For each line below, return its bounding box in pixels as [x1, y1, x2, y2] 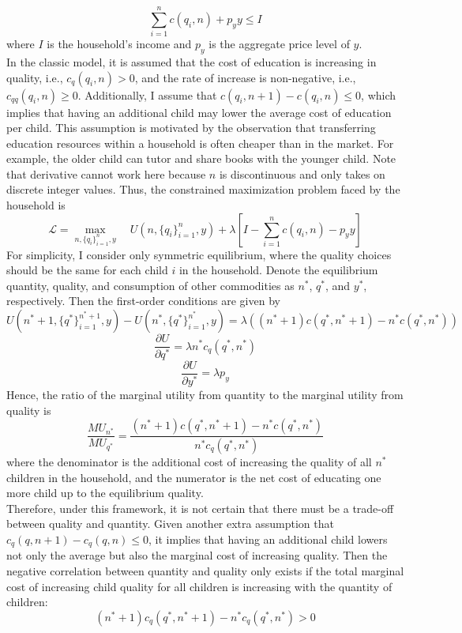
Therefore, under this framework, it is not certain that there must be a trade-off [6, 499, 394, 516]
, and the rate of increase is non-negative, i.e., [134, 69, 356, 85]
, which [361, 86, 396, 103]
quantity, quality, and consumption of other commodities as [6, 277, 295, 293]
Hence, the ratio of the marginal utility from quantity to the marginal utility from [6, 386, 404, 402]
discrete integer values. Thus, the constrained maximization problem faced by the [6, 181, 400, 198]
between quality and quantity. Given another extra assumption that [6, 515, 334, 532]
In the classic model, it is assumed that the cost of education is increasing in [6, 53, 377, 70]
